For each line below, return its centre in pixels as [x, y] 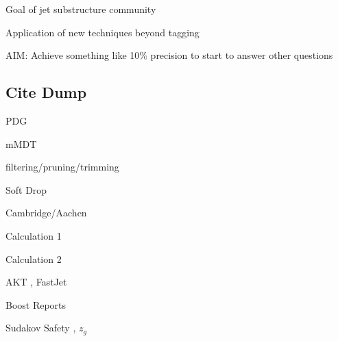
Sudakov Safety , [41, 328]
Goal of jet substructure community [81, 9]
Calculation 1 [34, 235]
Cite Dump [46, 92]
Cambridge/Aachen [46, 213]
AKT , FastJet [36, 282]
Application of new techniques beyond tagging [102, 32]
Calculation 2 [34, 258]
